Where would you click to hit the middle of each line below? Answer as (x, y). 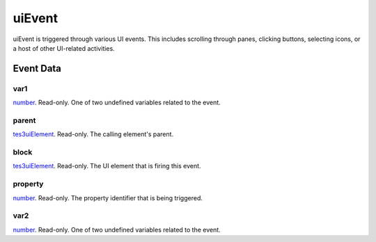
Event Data (37, 68)
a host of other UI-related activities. (64, 48)
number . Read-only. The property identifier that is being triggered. (108, 197)
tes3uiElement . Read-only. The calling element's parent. (93, 134)
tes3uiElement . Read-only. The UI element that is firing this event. (107, 166)
